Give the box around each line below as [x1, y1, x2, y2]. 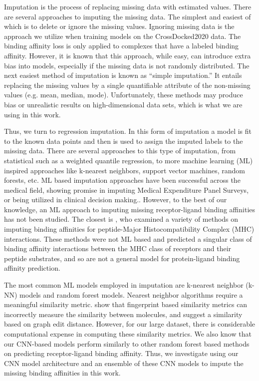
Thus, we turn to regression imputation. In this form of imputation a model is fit [4, 126, 252, 136]
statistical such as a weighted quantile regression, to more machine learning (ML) [4, 155, 253, 165]
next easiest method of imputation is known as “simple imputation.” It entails [4, 70, 242, 80]
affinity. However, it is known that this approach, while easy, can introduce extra [4, 50, 251, 60]
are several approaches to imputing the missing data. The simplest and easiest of [4, 11, 251, 21]
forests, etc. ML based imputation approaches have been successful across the [4, 175, 241, 185]
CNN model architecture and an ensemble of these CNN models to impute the [4, 358, 244, 368]
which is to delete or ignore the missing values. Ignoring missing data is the [4, 21, 235, 31]
